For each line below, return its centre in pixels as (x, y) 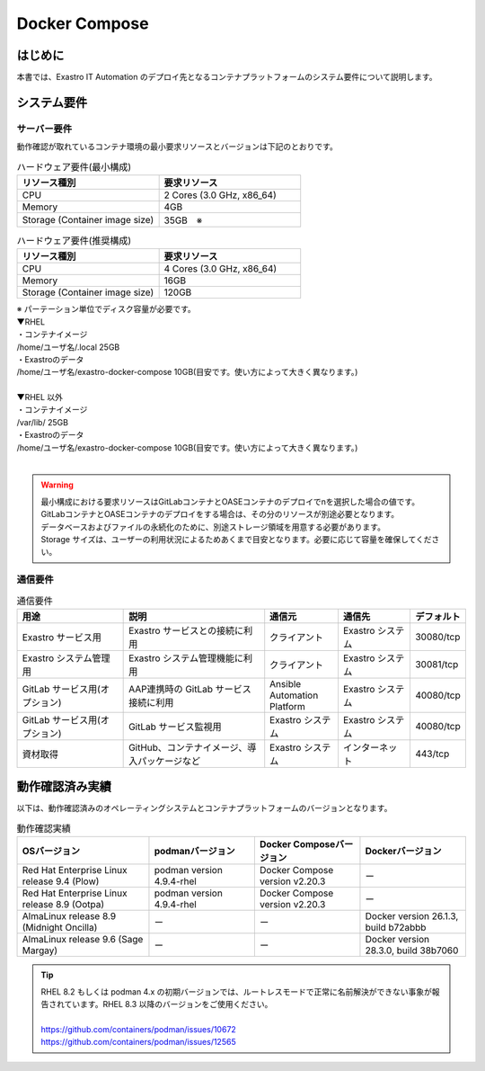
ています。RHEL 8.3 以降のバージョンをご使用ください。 (168, 1004)
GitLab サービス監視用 (175, 727)
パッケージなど (169, 761)
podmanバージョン (194, 852)
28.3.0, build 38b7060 (412, 951)
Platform (287, 706)
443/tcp (432, 754)
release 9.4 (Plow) (61, 881)
